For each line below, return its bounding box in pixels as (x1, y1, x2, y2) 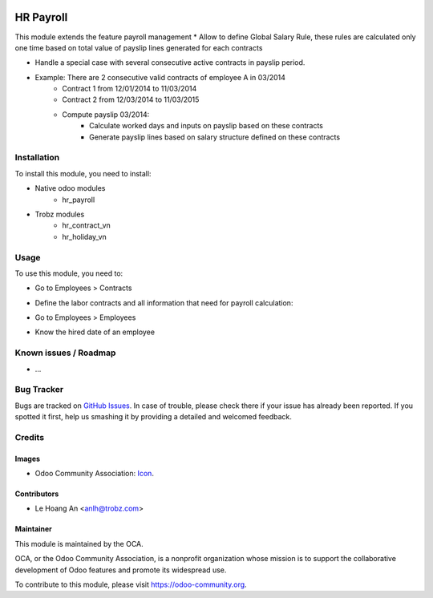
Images (14, 454, 40, 463)
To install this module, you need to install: (14, 168, 152, 178)
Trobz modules (34, 209, 85, 219)
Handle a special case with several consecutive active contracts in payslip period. (34, 58, 306, 67)
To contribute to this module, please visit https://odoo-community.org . (14, 580, 248, 589)
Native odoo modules (34, 184, 106, 193)
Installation (14, 152, 60, 164)
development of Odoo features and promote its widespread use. (14, 565, 227, 575)
